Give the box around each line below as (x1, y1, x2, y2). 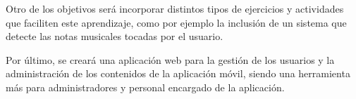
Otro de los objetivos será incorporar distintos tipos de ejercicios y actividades (6, 1, 344, 15)
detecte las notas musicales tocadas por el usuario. (6, 29, 223, 44)
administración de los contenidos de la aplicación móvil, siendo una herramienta (6, 66, 350, 81)
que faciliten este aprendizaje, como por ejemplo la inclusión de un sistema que (6, 15, 347, 29)
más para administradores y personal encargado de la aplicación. (6, 79, 285, 94)
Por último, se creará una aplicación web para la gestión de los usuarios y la (6, 52, 335, 67)
